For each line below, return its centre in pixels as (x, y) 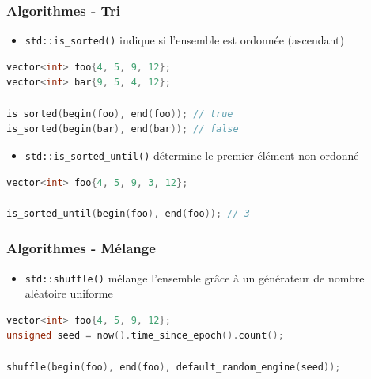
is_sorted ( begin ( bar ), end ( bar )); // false (123, 129)
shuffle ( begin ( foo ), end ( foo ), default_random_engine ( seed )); (174, 367)
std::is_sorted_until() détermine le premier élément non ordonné (192, 155)
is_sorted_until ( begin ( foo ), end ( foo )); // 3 (128, 213)
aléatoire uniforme (69, 293)
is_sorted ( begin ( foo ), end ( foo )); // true (120, 114)
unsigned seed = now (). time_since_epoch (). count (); (145, 336)
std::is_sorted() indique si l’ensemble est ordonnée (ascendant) (184, 40)
